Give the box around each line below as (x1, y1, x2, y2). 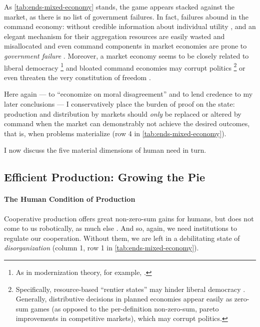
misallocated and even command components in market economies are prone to (4, 41, 247, 51)
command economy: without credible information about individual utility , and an (4, 21, 256, 32)
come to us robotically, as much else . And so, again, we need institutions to (4, 223, 237, 233)
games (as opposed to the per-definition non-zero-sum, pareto (30, 303, 219, 313)
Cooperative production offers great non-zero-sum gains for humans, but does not (4, 213, 254, 223)
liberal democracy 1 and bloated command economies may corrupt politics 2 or (4, 61, 245, 73)
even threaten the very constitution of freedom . (4, 72, 151, 82)
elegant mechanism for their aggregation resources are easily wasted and (4, 31, 225, 41)
